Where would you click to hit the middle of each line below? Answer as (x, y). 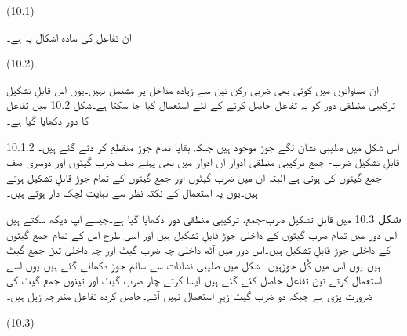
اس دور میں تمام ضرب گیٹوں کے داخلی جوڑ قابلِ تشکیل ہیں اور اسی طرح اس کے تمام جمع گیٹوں (202, 234)
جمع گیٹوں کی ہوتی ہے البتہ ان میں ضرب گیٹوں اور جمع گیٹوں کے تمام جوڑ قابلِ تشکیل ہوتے (194, 177)
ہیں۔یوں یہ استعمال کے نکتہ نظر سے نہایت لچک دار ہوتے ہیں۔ (132, 192)
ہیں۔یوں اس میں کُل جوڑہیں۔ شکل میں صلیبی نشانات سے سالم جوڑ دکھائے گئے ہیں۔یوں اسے (194, 264)
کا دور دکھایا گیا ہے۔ (48, 119)
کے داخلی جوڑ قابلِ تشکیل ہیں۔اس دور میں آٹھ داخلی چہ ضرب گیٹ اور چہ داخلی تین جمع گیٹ (199, 249)
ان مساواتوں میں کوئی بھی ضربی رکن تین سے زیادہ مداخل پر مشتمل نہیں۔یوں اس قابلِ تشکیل (193, 89)
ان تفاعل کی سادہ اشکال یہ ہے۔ (69, 36)
